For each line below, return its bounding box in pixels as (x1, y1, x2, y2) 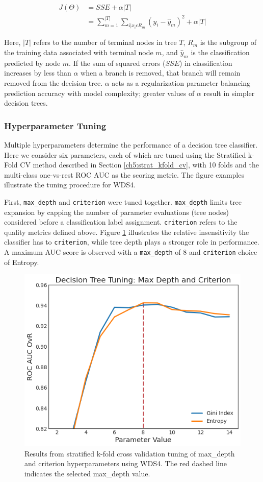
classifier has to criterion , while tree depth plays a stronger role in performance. (4, 236, 259, 247)
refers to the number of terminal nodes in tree (33, 37, 177, 47)
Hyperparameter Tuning (4, 119, 107, 132)
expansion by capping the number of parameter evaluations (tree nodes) (4, 206, 229, 217)
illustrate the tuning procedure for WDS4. (4, 179, 136, 190)
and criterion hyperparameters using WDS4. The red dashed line (24, 458, 227, 469)
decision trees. (4, 98, 48, 108)
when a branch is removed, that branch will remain (81, 67, 241, 78)
